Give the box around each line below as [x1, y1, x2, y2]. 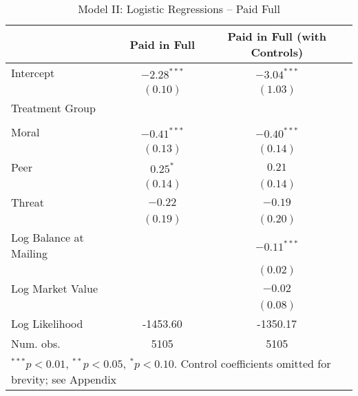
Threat [11, 194, 45, 210]
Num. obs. [11, 335, 61, 351]
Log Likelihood [11, 315, 83, 331]
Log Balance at [11, 229, 84, 245]
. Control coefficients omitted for [173, 355, 331, 371]
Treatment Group [11, 100, 96, 116]
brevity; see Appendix [11, 371, 117, 387]
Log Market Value [11, 280, 98, 296]
